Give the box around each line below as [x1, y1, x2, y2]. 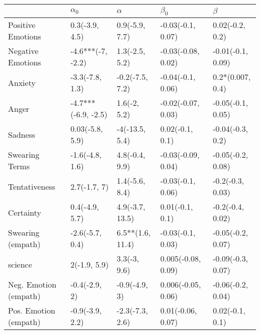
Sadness [8, 128, 35, 140]
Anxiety [8, 76, 36, 88]
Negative [8, 45, 38, 57]
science [8, 258, 32, 270]
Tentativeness [8, 180, 55, 192]
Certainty [8, 206, 41, 218]
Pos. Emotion [8, 305, 55, 317]
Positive [8, 19, 35, 31]
